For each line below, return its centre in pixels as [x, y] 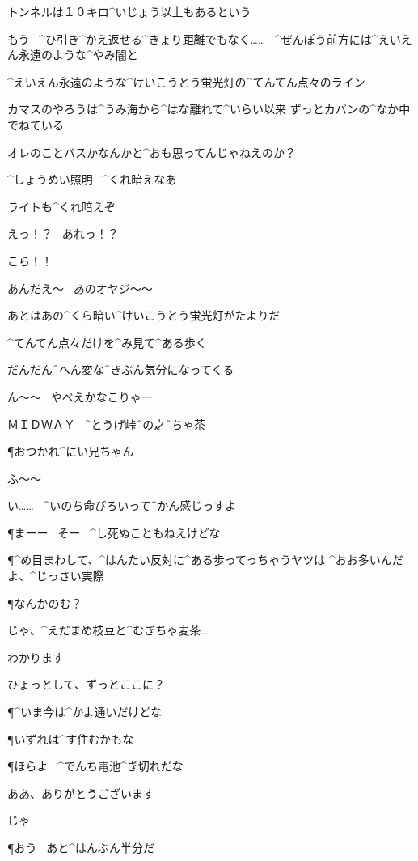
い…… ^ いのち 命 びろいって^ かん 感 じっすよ [122, 505]
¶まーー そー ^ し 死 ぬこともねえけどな [114, 532]
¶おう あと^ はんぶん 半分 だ [81, 847]
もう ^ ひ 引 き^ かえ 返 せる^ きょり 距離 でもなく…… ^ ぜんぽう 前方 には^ [193, 38]
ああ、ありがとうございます [81, 793]
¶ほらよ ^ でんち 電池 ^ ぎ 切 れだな [95, 766]
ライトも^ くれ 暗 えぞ [61, 206]
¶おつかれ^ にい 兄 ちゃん [71, 451]
